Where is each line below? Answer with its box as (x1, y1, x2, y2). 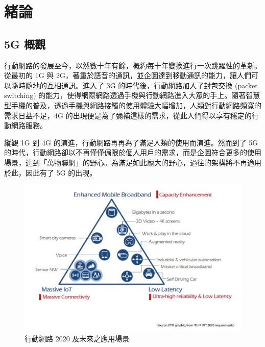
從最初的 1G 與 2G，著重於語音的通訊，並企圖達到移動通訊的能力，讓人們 (4, 70, 251, 81)
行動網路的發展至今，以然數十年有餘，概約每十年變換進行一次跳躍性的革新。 (4, 60, 261, 70)
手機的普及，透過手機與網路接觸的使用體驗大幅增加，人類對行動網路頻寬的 (11, 100, 261, 110)
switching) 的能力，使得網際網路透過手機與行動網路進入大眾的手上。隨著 (4, 90, 246, 101)
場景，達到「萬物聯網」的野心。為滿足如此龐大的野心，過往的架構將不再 (4, 157, 247, 167)
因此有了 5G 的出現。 (25, 167, 97, 178)
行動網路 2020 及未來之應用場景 (25, 333, 130, 344)
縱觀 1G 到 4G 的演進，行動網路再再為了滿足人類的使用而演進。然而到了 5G (4, 137, 258, 147)
